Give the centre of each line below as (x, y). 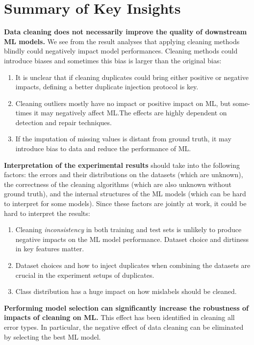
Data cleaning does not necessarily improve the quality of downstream (126, 32)
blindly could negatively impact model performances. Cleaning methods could (121, 51)
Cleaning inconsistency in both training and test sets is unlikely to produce (128, 229)
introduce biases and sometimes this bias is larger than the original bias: (113, 60)
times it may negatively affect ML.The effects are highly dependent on (121, 113)
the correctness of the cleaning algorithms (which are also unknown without (118, 184)
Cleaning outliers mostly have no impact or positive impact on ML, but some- (133, 103)
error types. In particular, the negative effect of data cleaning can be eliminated (124, 327)
